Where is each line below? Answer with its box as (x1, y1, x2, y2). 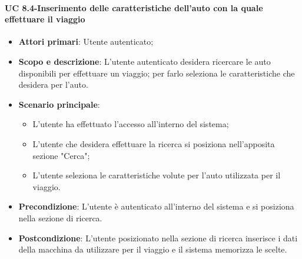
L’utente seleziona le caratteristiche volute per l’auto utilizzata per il (32, 169, 281, 181)
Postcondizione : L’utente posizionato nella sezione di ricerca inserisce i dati (18, 231, 298, 244)
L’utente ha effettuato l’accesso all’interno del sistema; (32, 118, 229, 130)
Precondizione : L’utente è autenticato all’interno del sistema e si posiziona (18, 200, 294, 212)
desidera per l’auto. (18, 78, 88, 91)
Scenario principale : (18, 98, 100, 110)
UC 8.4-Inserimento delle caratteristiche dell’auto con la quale (5, 1, 263, 14)
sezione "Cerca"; (32, 149, 90, 161)
